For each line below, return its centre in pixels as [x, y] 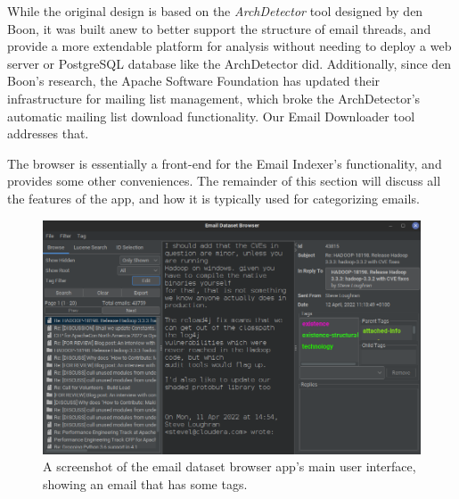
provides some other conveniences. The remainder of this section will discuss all [224, 181]
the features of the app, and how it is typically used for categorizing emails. [213, 198]
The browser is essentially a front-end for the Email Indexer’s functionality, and [225, 163]
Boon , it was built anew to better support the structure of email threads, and [219, 28]
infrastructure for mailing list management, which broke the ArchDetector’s [214, 98]
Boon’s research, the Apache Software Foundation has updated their [194, 81]
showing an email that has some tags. [145, 483]
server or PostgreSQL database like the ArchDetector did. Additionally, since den [229, 63]
